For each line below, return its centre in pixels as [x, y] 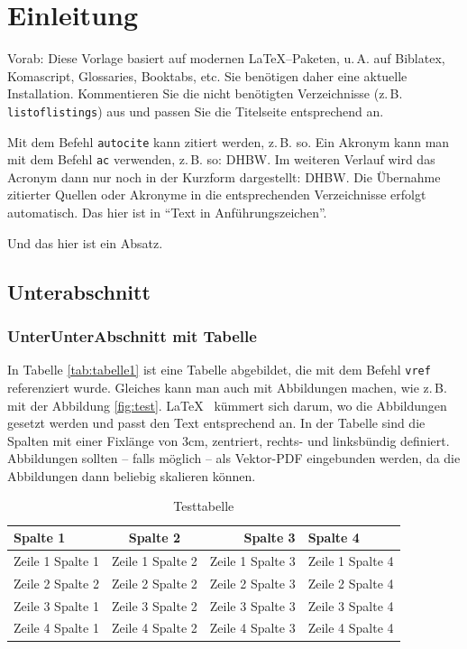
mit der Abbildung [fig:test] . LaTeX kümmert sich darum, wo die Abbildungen [227, 405]
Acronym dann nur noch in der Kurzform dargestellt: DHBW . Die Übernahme [224, 176]
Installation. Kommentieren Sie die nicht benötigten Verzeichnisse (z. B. [205, 93]
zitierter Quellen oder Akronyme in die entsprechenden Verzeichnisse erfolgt [217, 195]
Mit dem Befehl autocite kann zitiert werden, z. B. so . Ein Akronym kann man [229, 141]
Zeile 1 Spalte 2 [154, 560]
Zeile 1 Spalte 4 [351, 560]
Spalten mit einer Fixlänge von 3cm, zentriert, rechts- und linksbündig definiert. [229, 440]
